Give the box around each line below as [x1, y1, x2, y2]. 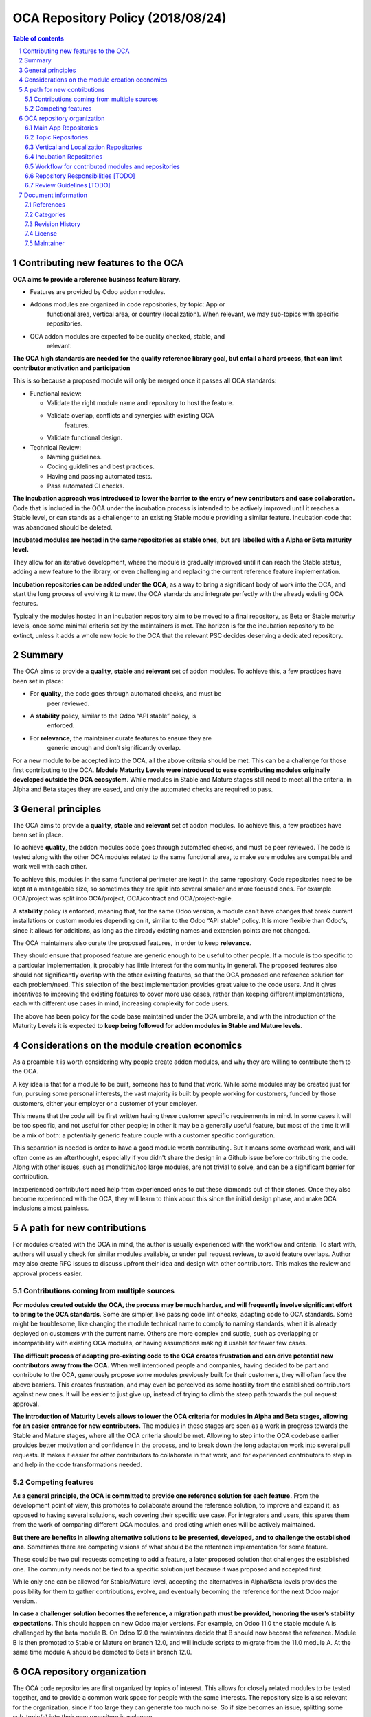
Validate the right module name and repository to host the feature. [47, 398, 234, 407]
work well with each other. [12, 863, 87, 871]
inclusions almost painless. [12, 1204, 89, 1212]
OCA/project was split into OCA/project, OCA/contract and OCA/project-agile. [12, 894, 234, 902]
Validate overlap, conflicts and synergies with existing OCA [47, 411, 214, 420]
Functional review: [30, 389, 82, 398]
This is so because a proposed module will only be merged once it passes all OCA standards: [12, 376, 277, 385]
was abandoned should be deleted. [12, 523, 113, 532]
